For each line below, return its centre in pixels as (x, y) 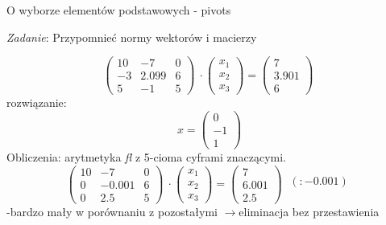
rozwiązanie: (37, 102)
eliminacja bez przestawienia (309, 211)
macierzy (235, 37)
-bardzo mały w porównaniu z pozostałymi (112, 211)
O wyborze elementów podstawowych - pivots (119, 10)
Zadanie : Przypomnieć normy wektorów (105, 37)
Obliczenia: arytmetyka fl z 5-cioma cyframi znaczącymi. (146, 157)
